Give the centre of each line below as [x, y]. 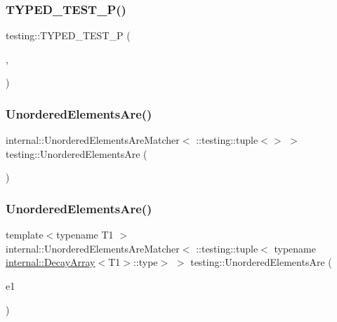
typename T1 [85, 235]
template [25, 235]
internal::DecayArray [51, 262]
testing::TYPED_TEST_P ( [68, 35]
